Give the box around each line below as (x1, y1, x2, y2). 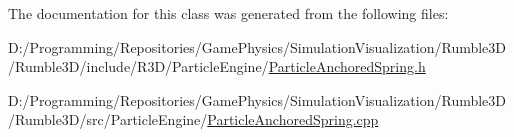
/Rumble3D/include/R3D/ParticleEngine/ (8, 56, 269, 77)
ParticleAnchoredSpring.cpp (207, 109, 379, 130)
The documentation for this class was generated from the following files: (8, 3, 449, 23)
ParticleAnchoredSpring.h (268, 56, 426, 77)
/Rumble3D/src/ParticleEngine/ (8, 109, 208, 130)
